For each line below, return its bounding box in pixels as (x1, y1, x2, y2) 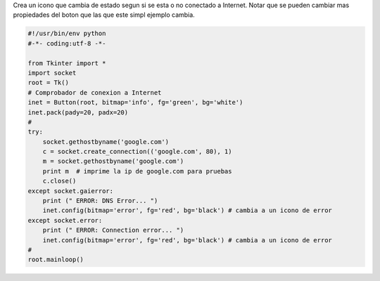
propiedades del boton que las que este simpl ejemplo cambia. (13, 11, 195, 19)
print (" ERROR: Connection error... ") (42, 226, 184, 235)
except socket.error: (27, 216, 103, 224)
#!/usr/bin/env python (27, 30, 106, 38)
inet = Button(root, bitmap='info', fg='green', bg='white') (27, 98, 243, 107)
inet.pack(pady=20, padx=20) (27, 108, 129, 116)
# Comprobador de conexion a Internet (27, 89, 162, 96)
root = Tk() (27, 79, 70, 87)
